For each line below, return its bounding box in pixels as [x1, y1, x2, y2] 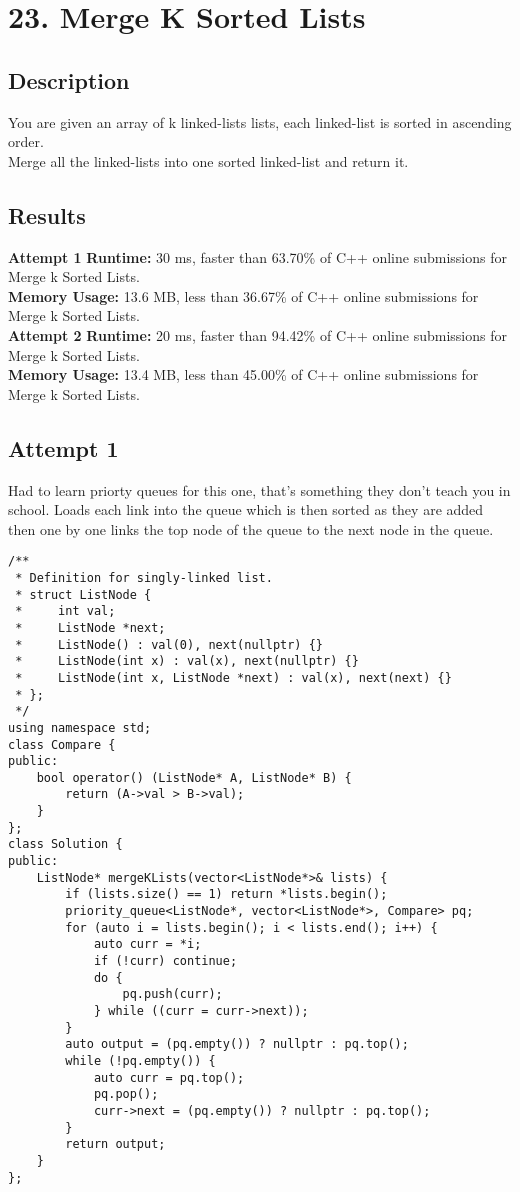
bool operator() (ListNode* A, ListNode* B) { [36, 770, 352, 785]
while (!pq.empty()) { [65, 1053, 216, 1068]
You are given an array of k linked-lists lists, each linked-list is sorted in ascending [8, 111, 512, 132]
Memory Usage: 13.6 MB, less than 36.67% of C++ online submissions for [8, 285, 479, 306]
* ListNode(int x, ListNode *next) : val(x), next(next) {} [15, 670, 452, 685]
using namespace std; [8, 720, 152, 735]
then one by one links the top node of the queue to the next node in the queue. [8, 518, 494, 539]
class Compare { [8, 737, 116, 752]
